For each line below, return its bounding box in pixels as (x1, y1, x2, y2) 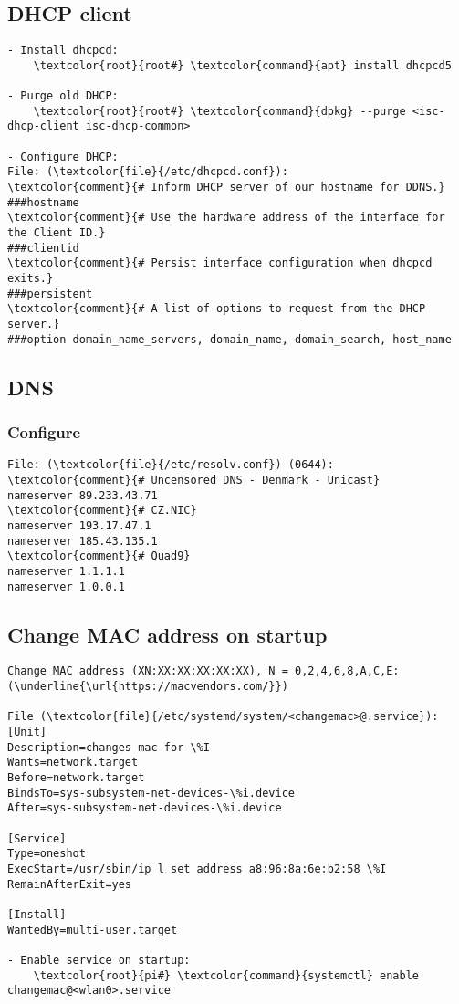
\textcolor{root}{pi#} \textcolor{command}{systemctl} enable (33, 968, 420, 982)
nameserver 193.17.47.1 (7, 518, 151, 532)
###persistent (7, 287, 93, 300)
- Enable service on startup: (7, 953, 191, 967)
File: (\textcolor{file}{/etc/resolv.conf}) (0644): (7, 458, 334, 472)
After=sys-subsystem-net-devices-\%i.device (7, 801, 282, 815)
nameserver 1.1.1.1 (7, 564, 125, 578)
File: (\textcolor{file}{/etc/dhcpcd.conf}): (7, 165, 288, 179)
